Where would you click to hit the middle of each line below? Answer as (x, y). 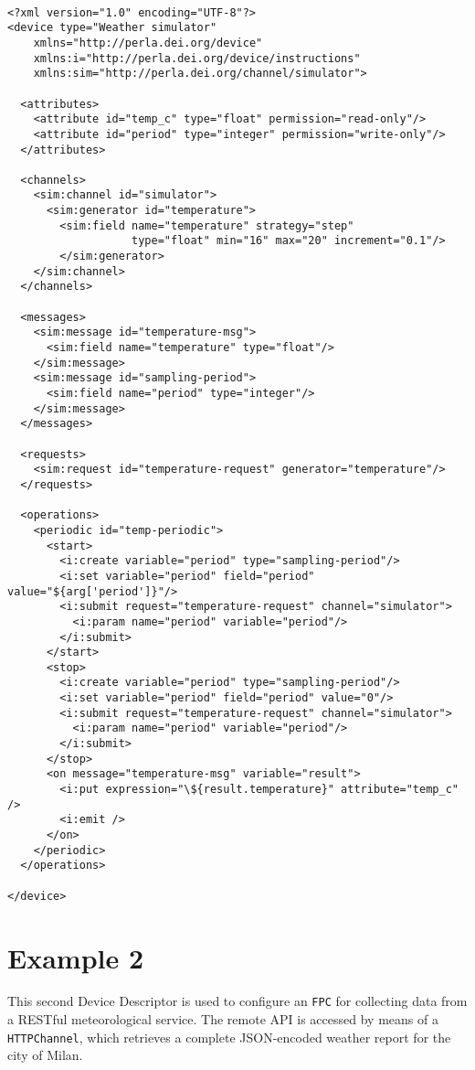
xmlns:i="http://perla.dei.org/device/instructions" (197, 58)
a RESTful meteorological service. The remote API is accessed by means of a (223, 1019)
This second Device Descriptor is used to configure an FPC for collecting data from (237, 1001)
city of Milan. (45, 1055)
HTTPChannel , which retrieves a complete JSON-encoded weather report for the (229, 1037)
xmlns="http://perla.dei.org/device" (148, 43)
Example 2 (76, 957)
